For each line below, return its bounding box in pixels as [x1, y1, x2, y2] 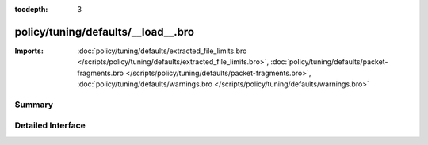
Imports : [14, 46, 44, 55]
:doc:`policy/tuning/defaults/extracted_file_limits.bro [77, 46, 247, 55]
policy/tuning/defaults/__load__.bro [14, 25, 194, 39]
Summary [14, 99, 54, 110]
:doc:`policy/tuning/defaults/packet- [270, 57, 388, 67]
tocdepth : [14, 5, 48, 13]
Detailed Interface [14, 120, 86, 131]
